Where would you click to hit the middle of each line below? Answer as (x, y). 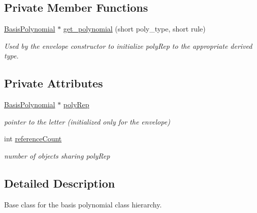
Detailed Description (60, 183)
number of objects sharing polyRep (57, 155)
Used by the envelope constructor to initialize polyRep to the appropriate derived (128, 45)
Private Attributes (54, 83)
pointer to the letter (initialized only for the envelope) (87, 121)
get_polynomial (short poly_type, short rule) (134, 29)
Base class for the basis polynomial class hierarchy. (83, 204)
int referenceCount (33, 139)
